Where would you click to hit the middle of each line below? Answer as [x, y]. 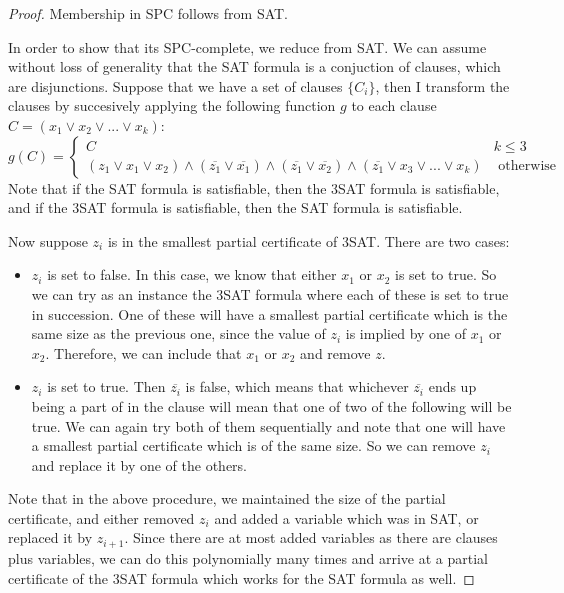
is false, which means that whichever [297, 386]
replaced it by [50, 537]
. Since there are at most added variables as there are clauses [311, 537]
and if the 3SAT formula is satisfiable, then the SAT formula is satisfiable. [235, 207]
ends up [452, 386]
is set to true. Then [106, 386]
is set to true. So [446, 274]
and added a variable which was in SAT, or [346, 517]
